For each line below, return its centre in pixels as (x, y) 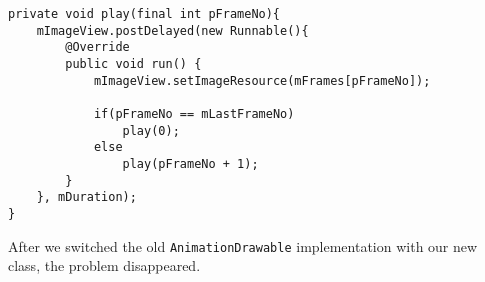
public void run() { (133, 63)
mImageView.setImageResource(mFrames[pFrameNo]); (262, 80)
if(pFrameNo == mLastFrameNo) (194, 113)
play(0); (151, 130)
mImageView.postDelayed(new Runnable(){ (172, 30)
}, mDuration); (86, 197)
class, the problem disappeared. (104, 265)
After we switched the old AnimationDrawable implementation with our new (243, 245)
